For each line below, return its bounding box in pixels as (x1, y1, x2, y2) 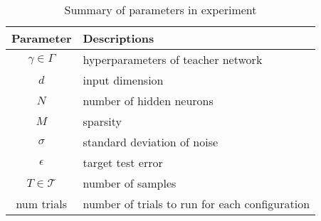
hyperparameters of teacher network (83, 51, 263, 68)
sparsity (83, 113, 122, 129)
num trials (16, 195, 68, 212)
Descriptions (83, 30, 154, 46)
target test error (83, 154, 163, 171)
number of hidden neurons (83, 92, 214, 109)
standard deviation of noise (83, 134, 219, 150)
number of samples (83, 175, 177, 191)
